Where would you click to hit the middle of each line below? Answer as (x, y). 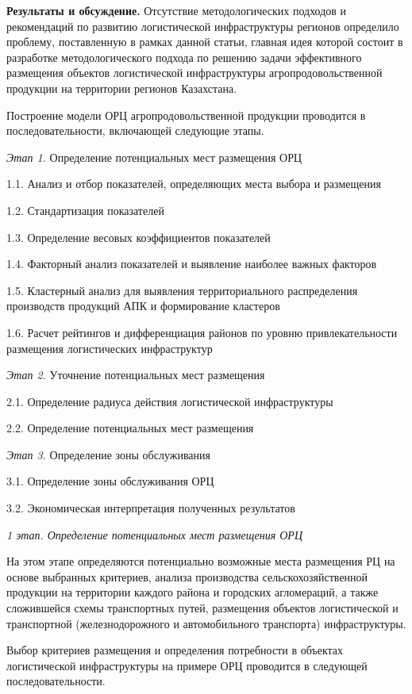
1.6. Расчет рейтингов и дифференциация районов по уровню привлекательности (202, 332)
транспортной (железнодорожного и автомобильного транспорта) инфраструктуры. (206, 623)
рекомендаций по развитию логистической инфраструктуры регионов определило (203, 26)
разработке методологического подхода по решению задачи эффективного (184, 57)
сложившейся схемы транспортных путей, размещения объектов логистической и (202, 608)
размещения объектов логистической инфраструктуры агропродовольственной (194, 73)
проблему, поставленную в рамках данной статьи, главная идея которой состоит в (205, 42)
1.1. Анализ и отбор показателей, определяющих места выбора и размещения (194, 184)
